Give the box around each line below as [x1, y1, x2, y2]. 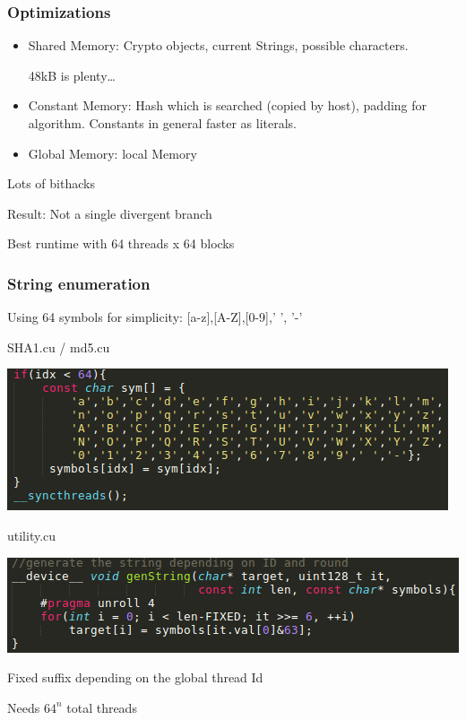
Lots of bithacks [7, 174, 95, 193]
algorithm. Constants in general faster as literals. [28, 114, 298, 132]
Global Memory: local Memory [28, 143, 197, 162]
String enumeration [7, 272, 151, 294]
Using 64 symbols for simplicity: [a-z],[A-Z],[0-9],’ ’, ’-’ [7, 308, 303, 326]
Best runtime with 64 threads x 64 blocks [7, 234, 235, 253]
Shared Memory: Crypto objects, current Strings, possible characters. [28, 36, 409, 55]
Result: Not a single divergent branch [7, 204, 212, 222]
